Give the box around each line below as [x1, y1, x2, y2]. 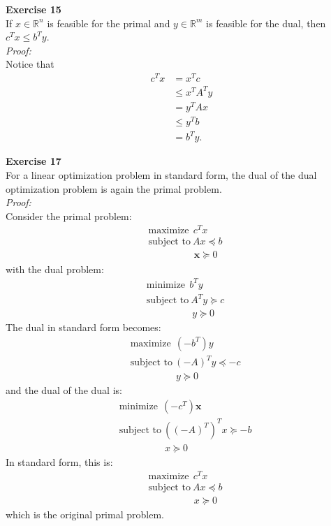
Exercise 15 [6, 2, 61, 16]
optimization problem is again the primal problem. [6, 181, 222, 196]
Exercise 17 [6, 154, 61, 168]
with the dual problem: [6, 261, 104, 276]
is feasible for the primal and [47, 15, 170, 30]
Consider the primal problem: [6, 208, 132, 223]
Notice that [6, 57, 54, 71]
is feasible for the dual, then [206, 15, 326, 30]
